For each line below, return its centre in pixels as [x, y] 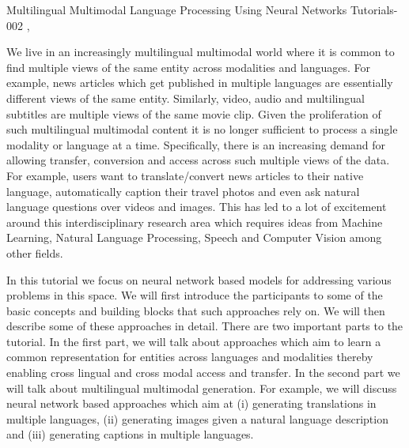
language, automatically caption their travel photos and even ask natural [183, 191]
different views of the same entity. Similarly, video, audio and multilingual [186, 98]
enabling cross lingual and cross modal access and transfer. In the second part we [203, 373]
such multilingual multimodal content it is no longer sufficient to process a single [202, 129]
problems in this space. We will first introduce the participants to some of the [195, 295]
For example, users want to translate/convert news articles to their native [185, 175]
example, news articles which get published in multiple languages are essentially [200, 83]
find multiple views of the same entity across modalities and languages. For [188, 67]
